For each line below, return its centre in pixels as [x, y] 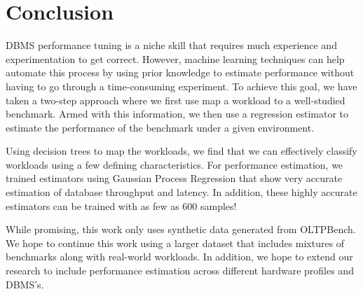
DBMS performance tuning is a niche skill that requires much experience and [171, 45]
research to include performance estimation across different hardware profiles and [180, 271]
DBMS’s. [25, 284]
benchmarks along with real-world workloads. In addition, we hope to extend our [179, 257]
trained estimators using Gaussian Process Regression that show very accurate [174, 178]
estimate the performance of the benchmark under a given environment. [160, 127]
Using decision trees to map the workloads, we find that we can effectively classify [181, 151]
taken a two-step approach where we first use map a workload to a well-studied [176, 100]
